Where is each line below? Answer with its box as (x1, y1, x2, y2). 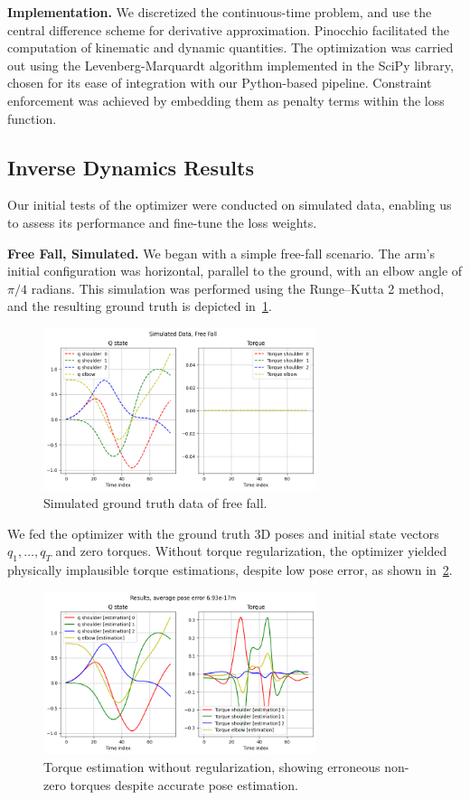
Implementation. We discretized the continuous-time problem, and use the (7, 3, 432, 21)
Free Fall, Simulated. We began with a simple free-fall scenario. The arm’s (7, 243, 435, 262)
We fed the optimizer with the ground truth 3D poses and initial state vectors (7, 523, 439, 542)
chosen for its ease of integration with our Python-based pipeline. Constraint (7, 73, 432, 92)
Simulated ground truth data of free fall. (43, 494, 268, 513)
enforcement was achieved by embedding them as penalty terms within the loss (7, 90, 445, 109)
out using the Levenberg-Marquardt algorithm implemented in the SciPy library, (7, 55, 454, 74)
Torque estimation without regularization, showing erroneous (43, 758, 381, 776)
